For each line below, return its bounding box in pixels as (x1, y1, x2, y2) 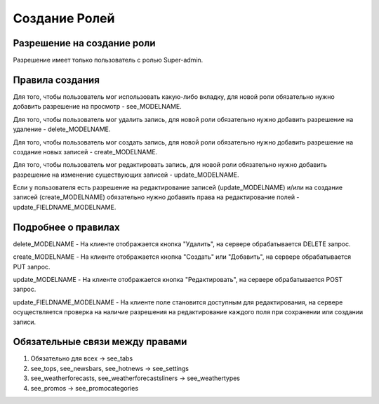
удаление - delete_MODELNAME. (13, 125, 111, 133)
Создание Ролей (13, 11, 115, 26)
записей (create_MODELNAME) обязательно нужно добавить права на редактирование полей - (13, 193, 300, 201)
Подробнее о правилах (13, 221, 120, 233)
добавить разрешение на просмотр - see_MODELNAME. (13, 102, 182, 111)
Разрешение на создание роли (13, 37, 156, 49)
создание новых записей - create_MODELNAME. (13, 147, 158, 156)
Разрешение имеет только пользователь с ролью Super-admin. (13, 56, 204, 65)
